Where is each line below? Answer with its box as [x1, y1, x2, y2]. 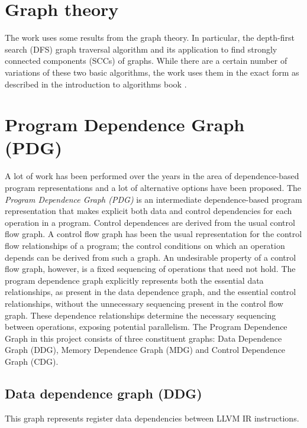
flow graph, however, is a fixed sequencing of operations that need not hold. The [5, 262, 296, 275]
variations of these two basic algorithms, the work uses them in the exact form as [5, 66, 299, 78]
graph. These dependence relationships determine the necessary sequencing [5, 309, 276, 321]
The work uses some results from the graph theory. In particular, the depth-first [5, 31, 295, 44]
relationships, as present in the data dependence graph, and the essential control [5, 286, 296, 298]
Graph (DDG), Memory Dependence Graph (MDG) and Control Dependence [5, 343, 286, 356]
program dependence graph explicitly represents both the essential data [5, 274, 264, 286]
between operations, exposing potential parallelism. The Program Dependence [5, 320, 287, 333]
